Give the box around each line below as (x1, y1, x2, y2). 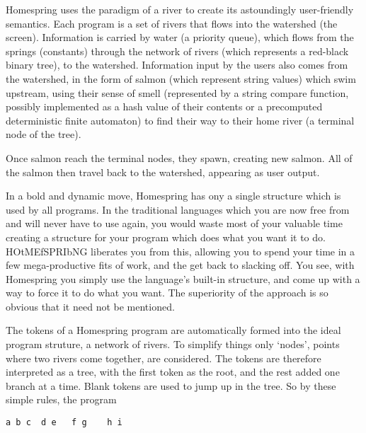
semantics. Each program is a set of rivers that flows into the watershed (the (6, 16, 338, 30)
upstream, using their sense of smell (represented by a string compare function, (6, 85, 349, 100)
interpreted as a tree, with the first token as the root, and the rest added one (6, 364, 340, 379)
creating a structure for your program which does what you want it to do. (6, 229, 326, 244)
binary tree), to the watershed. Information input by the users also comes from (6, 57, 348, 72)
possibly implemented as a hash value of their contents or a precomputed (6, 99, 323, 114)
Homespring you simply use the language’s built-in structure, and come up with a (6, 271, 360, 286)
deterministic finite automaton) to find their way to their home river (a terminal (6, 112, 355, 127)
